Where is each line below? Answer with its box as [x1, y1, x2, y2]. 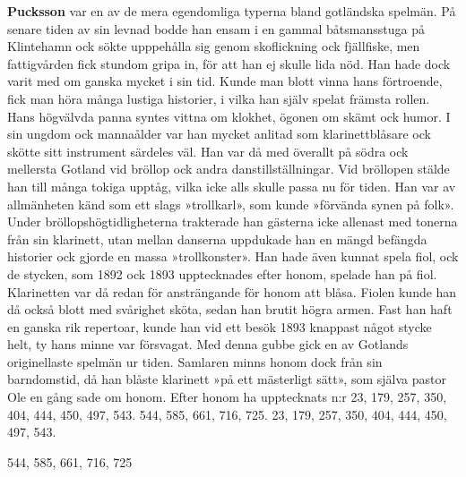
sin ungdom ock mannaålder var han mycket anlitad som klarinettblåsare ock [7, 124, 431, 143]
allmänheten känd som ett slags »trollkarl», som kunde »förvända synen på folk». [7, 194, 454, 213]
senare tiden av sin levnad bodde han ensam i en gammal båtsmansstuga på [7, 19, 425, 38]
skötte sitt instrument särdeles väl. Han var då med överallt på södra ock [7, 141, 409, 160]
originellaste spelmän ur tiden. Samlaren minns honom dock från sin [7, 352, 383, 371]
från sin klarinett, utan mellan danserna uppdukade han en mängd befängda [7, 229, 427, 248]
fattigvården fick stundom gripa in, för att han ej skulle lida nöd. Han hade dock [7, 54, 451, 72]
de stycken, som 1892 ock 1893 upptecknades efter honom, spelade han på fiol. [7, 264, 437, 283]
